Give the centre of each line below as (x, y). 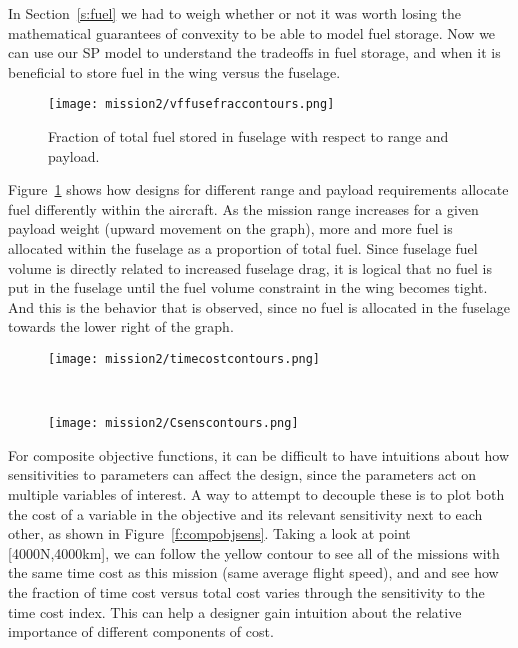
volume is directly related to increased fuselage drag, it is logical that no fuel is (250, 267)
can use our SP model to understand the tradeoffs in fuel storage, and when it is (254, 52)
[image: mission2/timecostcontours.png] (184, 358)
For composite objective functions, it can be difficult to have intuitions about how (258, 454)
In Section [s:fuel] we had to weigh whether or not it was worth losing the (235, 13)
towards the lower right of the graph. (121, 326)
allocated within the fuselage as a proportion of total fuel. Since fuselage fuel (243, 248)
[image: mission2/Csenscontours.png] (173, 423)
